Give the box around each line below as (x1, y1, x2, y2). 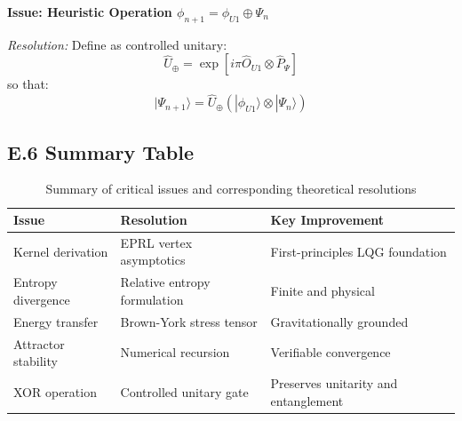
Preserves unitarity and (270, 374, 398, 392)
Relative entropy (120, 273, 211, 291)
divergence (13, 290, 70, 308)
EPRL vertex (120, 233, 193, 251)
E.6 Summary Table (7, 138, 194, 165)
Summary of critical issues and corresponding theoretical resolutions (45, 179, 417, 198)
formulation (120, 290, 184, 308)
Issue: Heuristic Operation (7, 3, 172, 20)
